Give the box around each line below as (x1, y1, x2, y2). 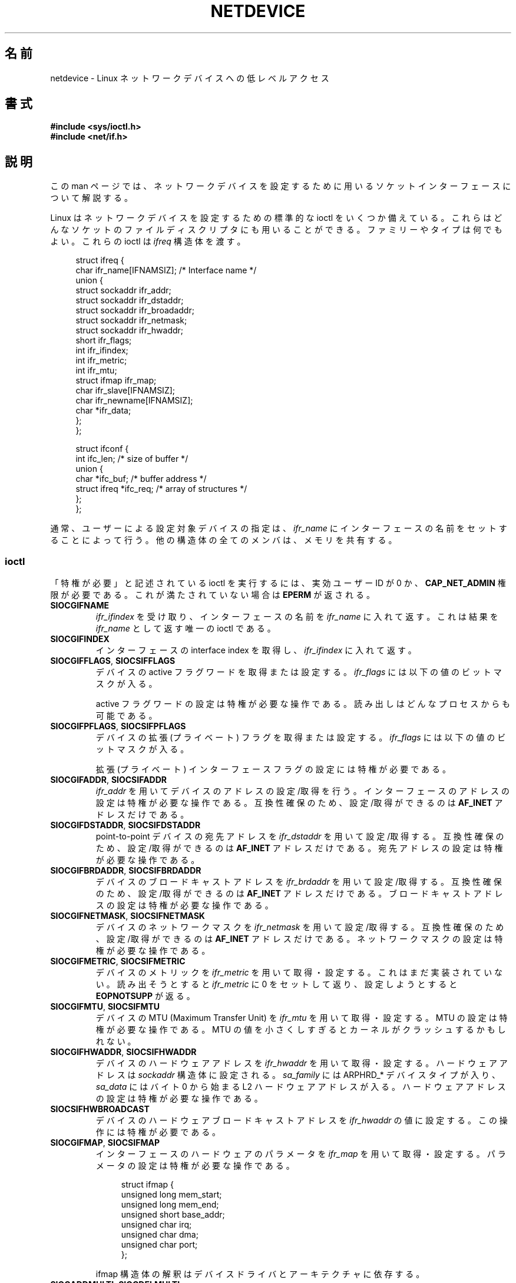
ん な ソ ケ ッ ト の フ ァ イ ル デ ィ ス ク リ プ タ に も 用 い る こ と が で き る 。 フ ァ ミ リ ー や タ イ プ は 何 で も (50, 224, 502, 235)
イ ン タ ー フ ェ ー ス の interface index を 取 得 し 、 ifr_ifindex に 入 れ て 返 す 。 (95, 645, 416, 656)
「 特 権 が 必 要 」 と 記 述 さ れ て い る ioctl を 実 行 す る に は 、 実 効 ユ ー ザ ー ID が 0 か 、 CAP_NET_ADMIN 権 (50, 578, 506, 588)
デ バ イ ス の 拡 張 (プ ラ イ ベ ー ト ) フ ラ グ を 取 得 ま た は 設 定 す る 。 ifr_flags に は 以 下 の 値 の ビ (95, 732, 506, 743)
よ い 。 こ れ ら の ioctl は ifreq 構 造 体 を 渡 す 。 (50, 236, 246, 247)
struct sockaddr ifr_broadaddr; (75, 305, 194, 316)
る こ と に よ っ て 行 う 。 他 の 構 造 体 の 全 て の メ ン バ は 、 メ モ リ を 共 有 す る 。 (50, 535, 397, 545)
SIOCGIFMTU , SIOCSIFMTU (50, 1001, 160, 1012)
